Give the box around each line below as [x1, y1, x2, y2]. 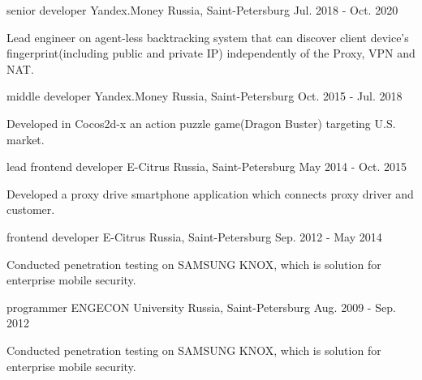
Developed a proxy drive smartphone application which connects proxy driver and [6, 185, 414, 202]
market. [6, 130, 45, 147]
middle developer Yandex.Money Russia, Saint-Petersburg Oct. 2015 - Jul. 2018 [6, 88, 403, 105]
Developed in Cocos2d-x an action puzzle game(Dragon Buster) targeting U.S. [6, 114, 396, 131]
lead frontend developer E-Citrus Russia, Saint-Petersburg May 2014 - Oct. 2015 [6, 158, 407, 175]
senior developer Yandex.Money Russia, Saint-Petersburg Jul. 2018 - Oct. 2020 [6, 2, 398, 18]
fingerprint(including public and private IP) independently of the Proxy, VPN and [6, 45, 416, 62]
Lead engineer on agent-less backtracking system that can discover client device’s [6, 28, 409, 45]
